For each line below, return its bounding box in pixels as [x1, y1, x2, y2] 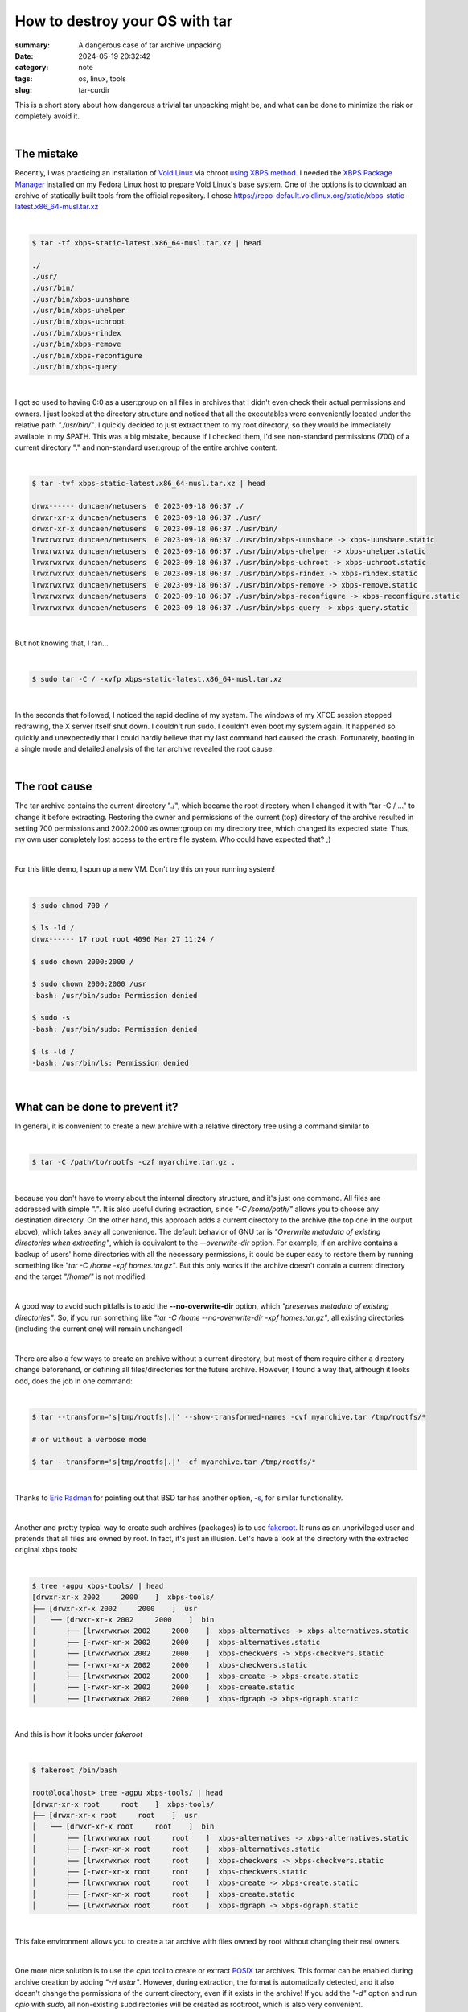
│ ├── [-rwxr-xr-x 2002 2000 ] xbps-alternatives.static [31, 1638, 321, 1647]
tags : [14, 73, 33, 84]
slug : [14, 85, 32, 95]
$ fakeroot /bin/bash [31, 1766, 117, 1775]
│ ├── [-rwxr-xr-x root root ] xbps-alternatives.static [31, 1845, 321, 1854]
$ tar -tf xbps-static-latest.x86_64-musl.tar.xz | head [31, 238, 261, 247]
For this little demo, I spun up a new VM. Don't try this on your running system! [14, 864, 276, 874]
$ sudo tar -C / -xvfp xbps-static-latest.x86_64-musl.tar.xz [31, 674, 282, 684]
